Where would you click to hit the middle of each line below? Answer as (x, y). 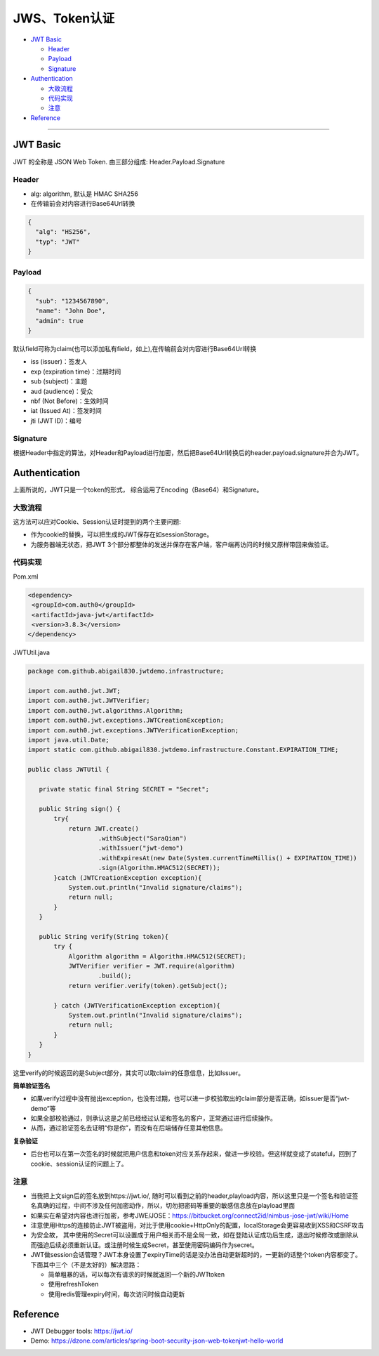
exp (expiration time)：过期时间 (76, 371)
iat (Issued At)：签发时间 (66, 411)
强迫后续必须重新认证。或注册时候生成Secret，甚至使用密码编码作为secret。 (147, 1245)
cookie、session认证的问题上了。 (79, 1164)
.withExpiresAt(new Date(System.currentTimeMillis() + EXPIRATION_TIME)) (227, 858)
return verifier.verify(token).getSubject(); (148, 986)
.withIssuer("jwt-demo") (141, 848)
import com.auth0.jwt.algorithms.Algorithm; (106, 710)
